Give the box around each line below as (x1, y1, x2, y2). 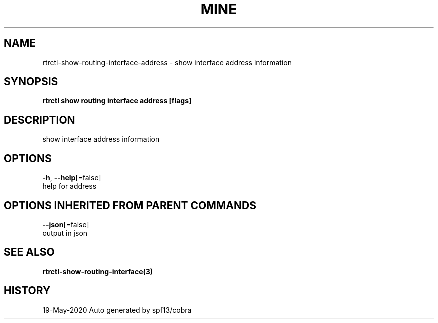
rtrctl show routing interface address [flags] (42, 96, 192, 105)
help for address (42, 182, 97, 191)
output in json (42, 228, 88, 237)
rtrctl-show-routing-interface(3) (42, 267, 153, 276)
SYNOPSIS (4, 75, 58, 88)
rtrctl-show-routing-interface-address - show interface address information (42, 58, 292, 67)
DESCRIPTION (4, 113, 75, 126)
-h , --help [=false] (42, 173, 101, 182)
